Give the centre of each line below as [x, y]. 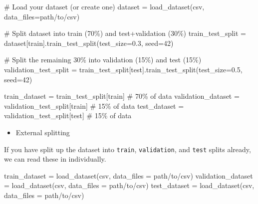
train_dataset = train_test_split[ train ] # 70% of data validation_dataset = [122, 96]
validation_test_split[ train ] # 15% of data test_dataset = [94, 105]
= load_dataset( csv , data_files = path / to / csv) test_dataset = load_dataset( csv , [129, 185]
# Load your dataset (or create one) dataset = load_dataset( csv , [104, 6]
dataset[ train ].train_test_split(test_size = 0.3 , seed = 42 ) [89, 43]
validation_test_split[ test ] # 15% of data [68, 115]
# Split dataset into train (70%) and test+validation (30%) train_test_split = [125, 33]
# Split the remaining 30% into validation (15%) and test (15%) [103, 60]
